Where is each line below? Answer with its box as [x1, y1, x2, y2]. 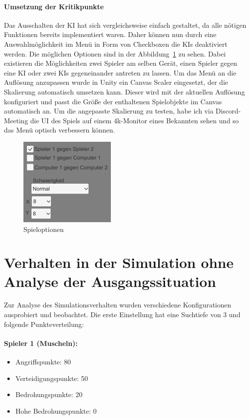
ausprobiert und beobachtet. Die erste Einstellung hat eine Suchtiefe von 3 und [4, 309, 241, 320]
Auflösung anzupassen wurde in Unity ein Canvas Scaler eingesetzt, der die [4, 77, 228, 87]
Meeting [4, 115, 28, 125]
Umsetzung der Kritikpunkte [4, 1, 104, 11]
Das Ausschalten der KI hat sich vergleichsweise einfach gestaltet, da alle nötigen [4, 19, 247, 30]
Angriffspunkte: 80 [15, 357, 71, 366]
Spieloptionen [23, 224, 64, 234]
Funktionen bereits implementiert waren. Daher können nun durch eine [4, 29, 217, 39]
